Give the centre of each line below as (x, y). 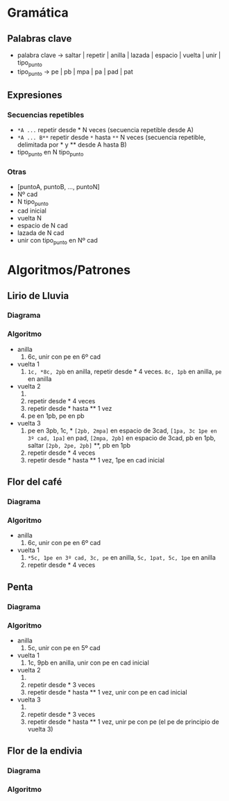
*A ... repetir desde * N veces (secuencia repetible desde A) (105, 130)
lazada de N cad (41, 233)
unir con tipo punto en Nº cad (58, 241)
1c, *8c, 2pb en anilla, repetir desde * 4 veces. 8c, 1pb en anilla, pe (125, 371)
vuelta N (29, 218)
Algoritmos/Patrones (69, 270)
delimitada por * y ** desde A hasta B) (72, 145)
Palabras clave (40, 39)
